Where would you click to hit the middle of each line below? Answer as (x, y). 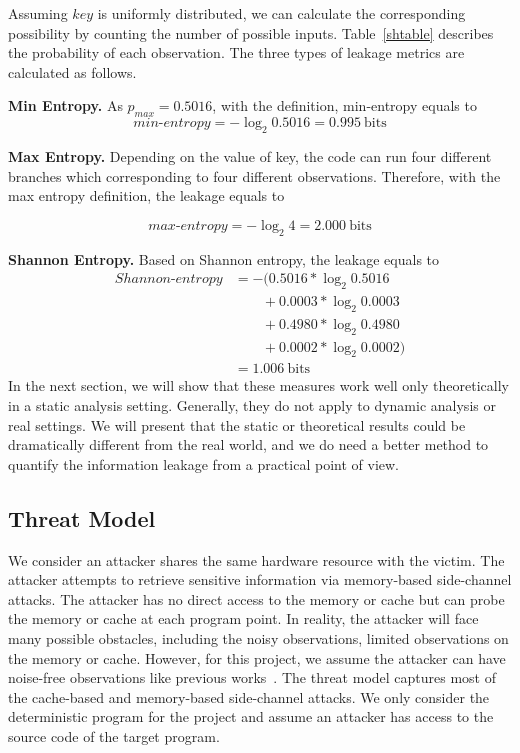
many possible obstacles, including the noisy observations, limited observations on (258, 638)
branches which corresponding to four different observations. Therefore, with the (254, 175)
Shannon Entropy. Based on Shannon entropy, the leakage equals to (224, 258)
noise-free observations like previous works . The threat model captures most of (252, 677)
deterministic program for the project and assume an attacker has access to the (251, 716)
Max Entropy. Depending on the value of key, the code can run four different (250, 155)
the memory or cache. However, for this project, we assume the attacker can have (257, 657)
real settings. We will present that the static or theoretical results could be (237, 424)
